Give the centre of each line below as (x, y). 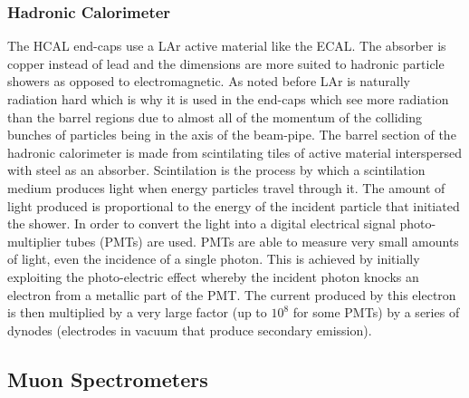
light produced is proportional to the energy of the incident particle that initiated (234, 205)
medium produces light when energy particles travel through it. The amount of (226, 187)
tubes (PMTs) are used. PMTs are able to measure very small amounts (262, 241)
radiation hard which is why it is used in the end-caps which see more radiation (228, 99)
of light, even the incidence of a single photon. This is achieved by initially (214, 259)
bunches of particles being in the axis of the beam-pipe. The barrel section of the (232, 135)
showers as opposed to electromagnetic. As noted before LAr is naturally (209, 81)
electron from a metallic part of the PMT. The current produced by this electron (232, 294)
